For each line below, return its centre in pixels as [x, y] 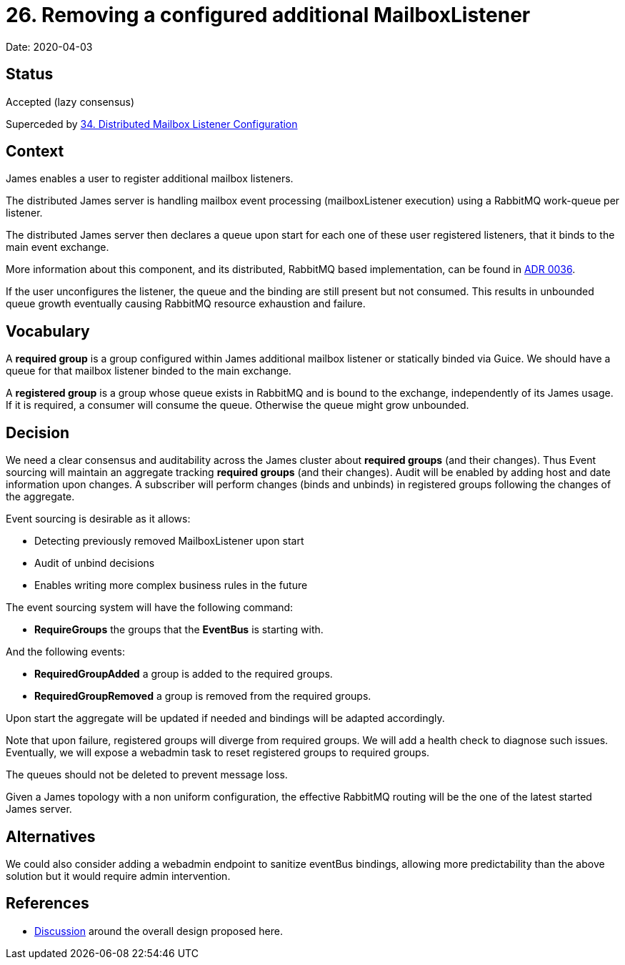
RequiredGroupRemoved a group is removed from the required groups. [203, 696]
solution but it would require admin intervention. [118, 876]
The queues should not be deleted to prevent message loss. [147, 775]
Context [35, 152]
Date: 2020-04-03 [49, 46]
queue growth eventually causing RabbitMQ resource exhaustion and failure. [186, 304]
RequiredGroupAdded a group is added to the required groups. [184, 674]
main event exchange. [57, 247]
